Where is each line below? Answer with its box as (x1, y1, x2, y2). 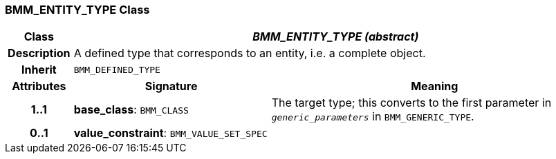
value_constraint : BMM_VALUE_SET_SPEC (73, 126, 268, 140)
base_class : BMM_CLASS (73, 103, 189, 117)
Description (8, 46, 71, 61)
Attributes (12, 79, 66, 94)
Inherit (21, 63, 57, 77)
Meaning (411, 79, 458, 94)
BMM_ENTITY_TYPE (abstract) (252, 30, 419, 44)
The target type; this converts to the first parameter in (271, 96, 552, 110)
